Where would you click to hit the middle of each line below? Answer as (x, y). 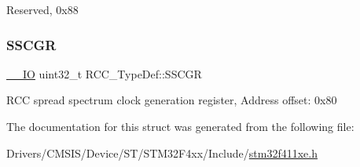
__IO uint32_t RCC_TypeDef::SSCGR (104, 73)
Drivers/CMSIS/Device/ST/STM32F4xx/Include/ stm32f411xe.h (162, 152)
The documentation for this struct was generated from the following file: (180, 126)
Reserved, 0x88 (42, 9)
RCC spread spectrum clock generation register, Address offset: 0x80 (172, 100)
